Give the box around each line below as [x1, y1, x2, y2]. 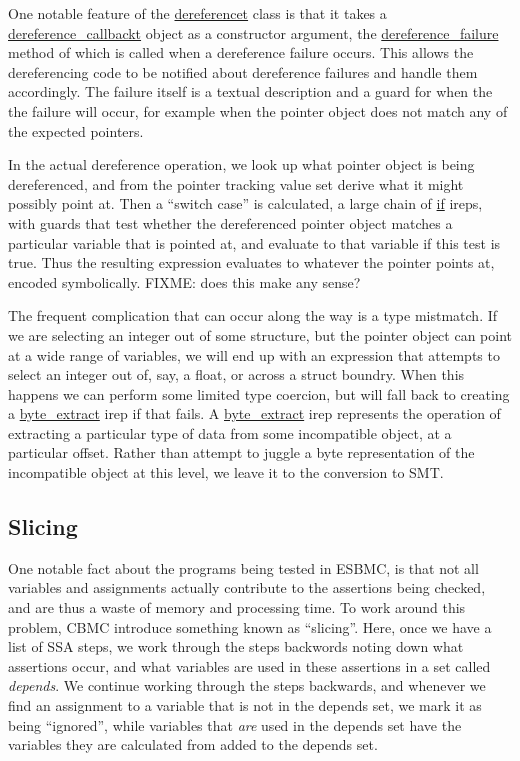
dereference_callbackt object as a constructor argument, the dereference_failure [8, 22, 499, 43]
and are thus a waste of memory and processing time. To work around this [8, 597, 466, 618]
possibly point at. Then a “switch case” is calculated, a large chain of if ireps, [8, 193, 483, 214]
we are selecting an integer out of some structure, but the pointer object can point [8, 324, 513, 345]
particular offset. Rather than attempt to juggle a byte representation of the [8, 442, 475, 463]
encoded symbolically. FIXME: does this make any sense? [8, 271, 361, 292]
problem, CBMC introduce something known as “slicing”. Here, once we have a [8, 616, 492, 637]
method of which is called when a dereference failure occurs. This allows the [8, 42, 474, 63]
